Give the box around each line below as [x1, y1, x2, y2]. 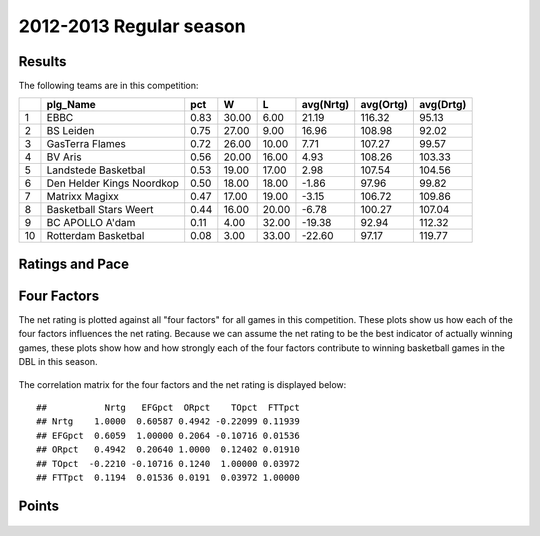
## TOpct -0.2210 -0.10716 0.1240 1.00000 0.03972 [36, 458, 300, 469]
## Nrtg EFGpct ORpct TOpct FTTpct [36, 401, 300, 413]
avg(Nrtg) [301, 98, 350, 112]
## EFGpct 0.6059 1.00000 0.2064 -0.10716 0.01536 [36, 430, 300, 441]
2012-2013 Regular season [18, 15, 246, 37]
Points [18, 497, 60, 514]
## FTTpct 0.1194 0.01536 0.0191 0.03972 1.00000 [36, 471, 300, 483]
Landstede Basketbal [46, 163, 146, 177]
